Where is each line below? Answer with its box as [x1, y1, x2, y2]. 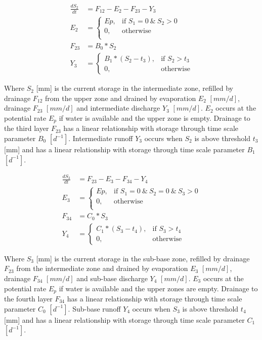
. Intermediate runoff [68, 133, 133, 144]
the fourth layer [4, 293, 53, 304]
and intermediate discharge [76, 103, 160, 113]
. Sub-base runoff [68, 303, 121, 314]
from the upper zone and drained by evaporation [45, 92, 196, 103]
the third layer [4, 123, 49, 133]
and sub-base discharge [76, 273, 148, 283]
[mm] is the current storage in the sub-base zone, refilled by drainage [36, 253, 250, 263]
